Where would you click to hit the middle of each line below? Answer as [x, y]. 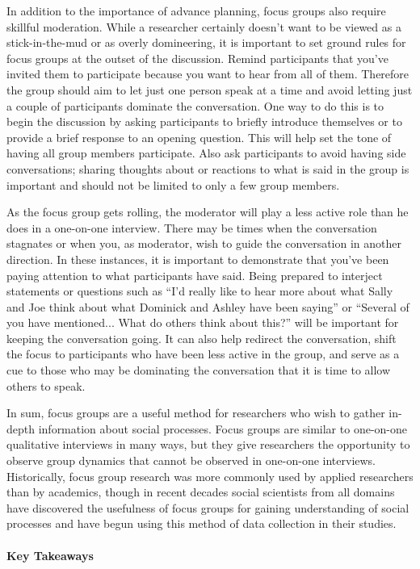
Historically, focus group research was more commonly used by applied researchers [210, 476]
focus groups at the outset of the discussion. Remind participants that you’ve [197, 58]
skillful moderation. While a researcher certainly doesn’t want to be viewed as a [204, 26]
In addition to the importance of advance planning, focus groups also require [196, 10]
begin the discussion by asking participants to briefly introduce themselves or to [204, 121]
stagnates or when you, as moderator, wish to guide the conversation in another [204, 243]
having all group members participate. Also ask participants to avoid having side [206, 153]
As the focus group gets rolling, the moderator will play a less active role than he [208, 212]
